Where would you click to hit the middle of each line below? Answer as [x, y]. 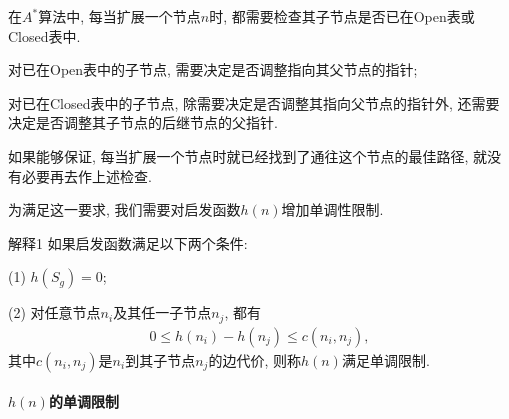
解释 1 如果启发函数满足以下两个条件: [128, 242]
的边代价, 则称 [254, 359]
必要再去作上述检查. [86, 175]
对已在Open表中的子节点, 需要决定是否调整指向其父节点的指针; [213, 69]
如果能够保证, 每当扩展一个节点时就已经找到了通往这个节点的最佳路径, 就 [248, 155]
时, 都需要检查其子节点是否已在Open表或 [342, 16]
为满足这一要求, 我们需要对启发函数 [124, 209]
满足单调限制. [385, 359]
